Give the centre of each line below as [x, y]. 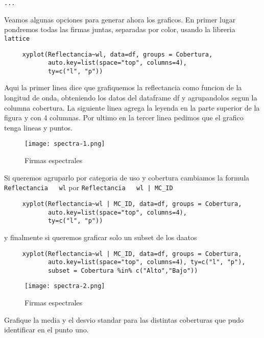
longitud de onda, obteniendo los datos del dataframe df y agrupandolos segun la [131, 98]
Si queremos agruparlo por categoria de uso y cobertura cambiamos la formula [127, 177]
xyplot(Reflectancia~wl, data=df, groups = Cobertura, [117, 54]
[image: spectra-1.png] [65, 144]
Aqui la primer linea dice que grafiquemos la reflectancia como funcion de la [123, 87]
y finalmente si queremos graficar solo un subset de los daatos [101, 237]
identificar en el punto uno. [46, 330]
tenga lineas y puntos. [38, 127]
